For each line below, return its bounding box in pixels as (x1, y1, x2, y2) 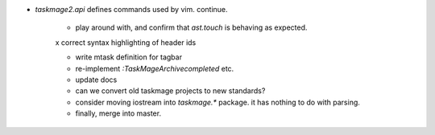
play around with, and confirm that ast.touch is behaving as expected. (75, 22, 308, 32)
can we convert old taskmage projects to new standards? (75, 86, 266, 96)
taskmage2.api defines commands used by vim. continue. (35, 5, 229, 14)
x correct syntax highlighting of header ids (55, 37, 197, 47)
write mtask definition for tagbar (75, 52, 183, 62)
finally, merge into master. (75, 108, 161, 118)
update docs (75, 75, 118, 84)
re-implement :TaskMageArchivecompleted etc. (75, 63, 234, 73)
